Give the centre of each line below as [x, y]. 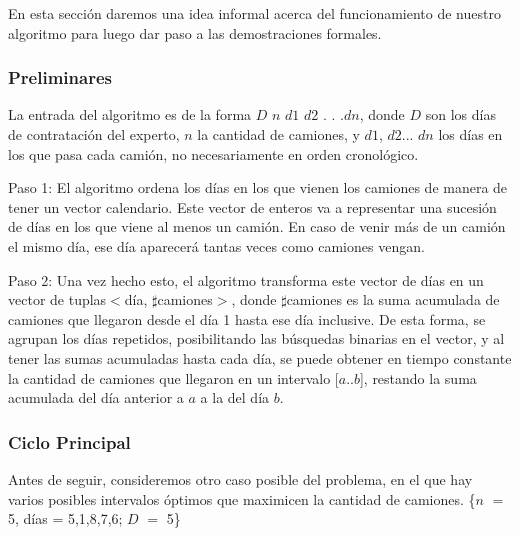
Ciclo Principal [69, 441]
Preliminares [60, 77]
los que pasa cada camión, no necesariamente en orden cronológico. [213, 153]
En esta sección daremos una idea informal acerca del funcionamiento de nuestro [254, 13]
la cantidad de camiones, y [278, 134]
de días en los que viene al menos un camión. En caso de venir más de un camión [257, 226]
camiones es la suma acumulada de [393, 299]
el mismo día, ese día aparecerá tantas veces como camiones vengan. [216, 245]
